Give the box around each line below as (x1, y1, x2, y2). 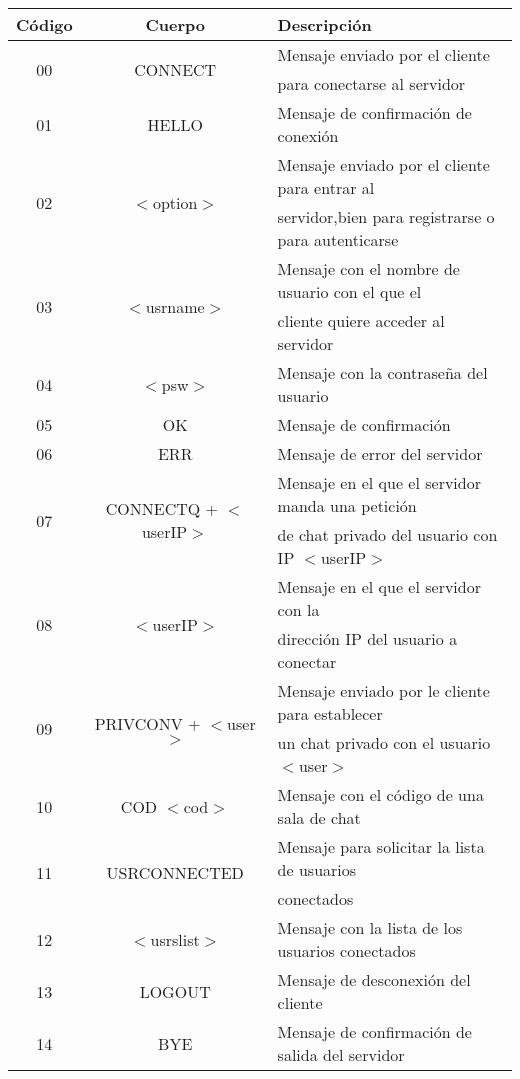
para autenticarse (277, 228, 399, 251)
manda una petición (277, 494, 417, 517)
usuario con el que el (277, 280, 422, 303)
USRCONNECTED (106, 861, 244, 884)
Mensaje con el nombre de (277, 257, 460, 280)
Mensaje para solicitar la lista (277, 835, 485, 858)
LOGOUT (139, 979, 211, 1003)
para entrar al (277, 176, 375, 199)
